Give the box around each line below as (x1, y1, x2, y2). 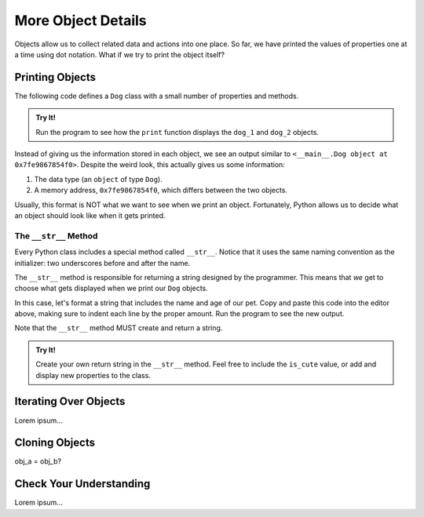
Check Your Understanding (14, 477, 151, 490)
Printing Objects (14, 71, 96, 84)
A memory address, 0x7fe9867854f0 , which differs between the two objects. (34, 185, 288, 195)
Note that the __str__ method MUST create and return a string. (14, 323, 223, 333)
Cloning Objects (14, 436, 96, 450)
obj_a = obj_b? (14, 457, 62, 466)
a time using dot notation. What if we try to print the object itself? (14, 49, 225, 59)
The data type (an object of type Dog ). (34, 174, 163, 184)
